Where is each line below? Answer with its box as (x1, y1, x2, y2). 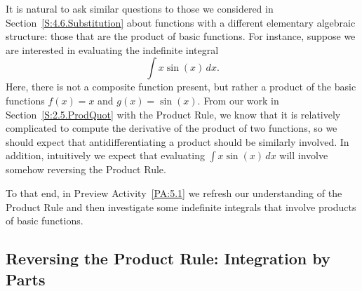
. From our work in (197, 93, 279, 107)
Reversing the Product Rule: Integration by (6, 248, 330, 269)
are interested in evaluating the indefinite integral (6, 42, 219, 57)
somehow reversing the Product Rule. (6, 162, 166, 177)
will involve (279, 148, 328, 163)
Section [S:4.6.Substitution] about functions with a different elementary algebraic (6, 15, 356, 29)
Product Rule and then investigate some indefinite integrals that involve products (6, 199, 356, 214)
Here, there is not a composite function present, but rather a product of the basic (6, 79, 356, 94)
